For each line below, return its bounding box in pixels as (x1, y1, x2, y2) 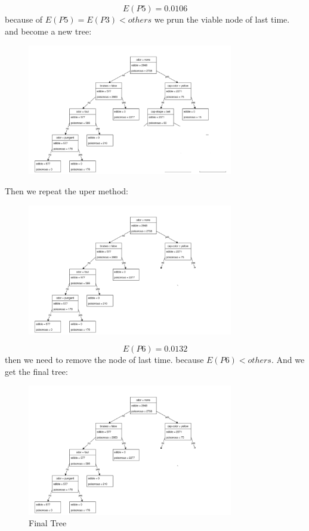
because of (5, 13, 43, 25)
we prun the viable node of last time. (154, 13, 290, 25)
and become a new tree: (5, 24, 92, 37)
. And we (271, 353, 305, 366)
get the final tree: (5, 365, 68, 377)
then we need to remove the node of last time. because (5, 353, 204, 366)
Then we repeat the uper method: (5, 184, 128, 197)
